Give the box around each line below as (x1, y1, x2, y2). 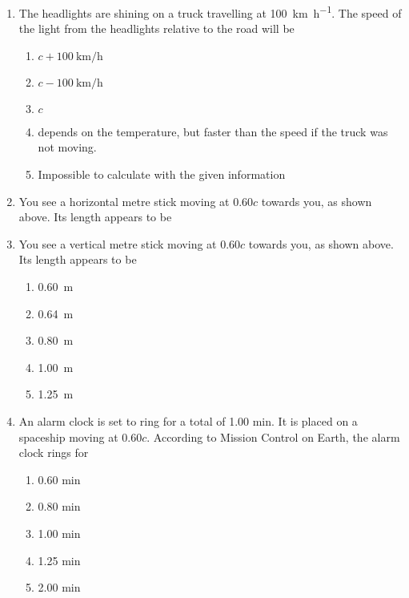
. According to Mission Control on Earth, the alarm (146, 428, 400, 445)
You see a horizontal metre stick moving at (18, 192, 230, 209)
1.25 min (38, 552, 81, 568)
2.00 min (38, 579, 81, 596)
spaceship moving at (18, 428, 118, 445)
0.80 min (38, 498, 81, 515)
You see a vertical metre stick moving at (18, 235, 217, 252)
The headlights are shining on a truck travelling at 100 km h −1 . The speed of (18, 2, 402, 21)
